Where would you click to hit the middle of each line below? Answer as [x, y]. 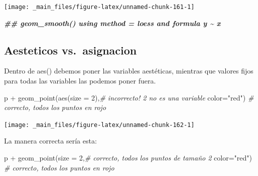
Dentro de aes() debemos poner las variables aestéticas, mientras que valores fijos [129, 71]
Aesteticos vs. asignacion [71, 50]
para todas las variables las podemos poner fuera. [80, 81]
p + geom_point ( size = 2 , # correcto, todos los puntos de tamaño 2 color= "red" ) [128, 158]
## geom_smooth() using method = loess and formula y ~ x [112, 23]
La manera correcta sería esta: [50, 141]
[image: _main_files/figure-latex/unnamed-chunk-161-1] [99, 7]
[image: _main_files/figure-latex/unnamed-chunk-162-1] [99, 125]
